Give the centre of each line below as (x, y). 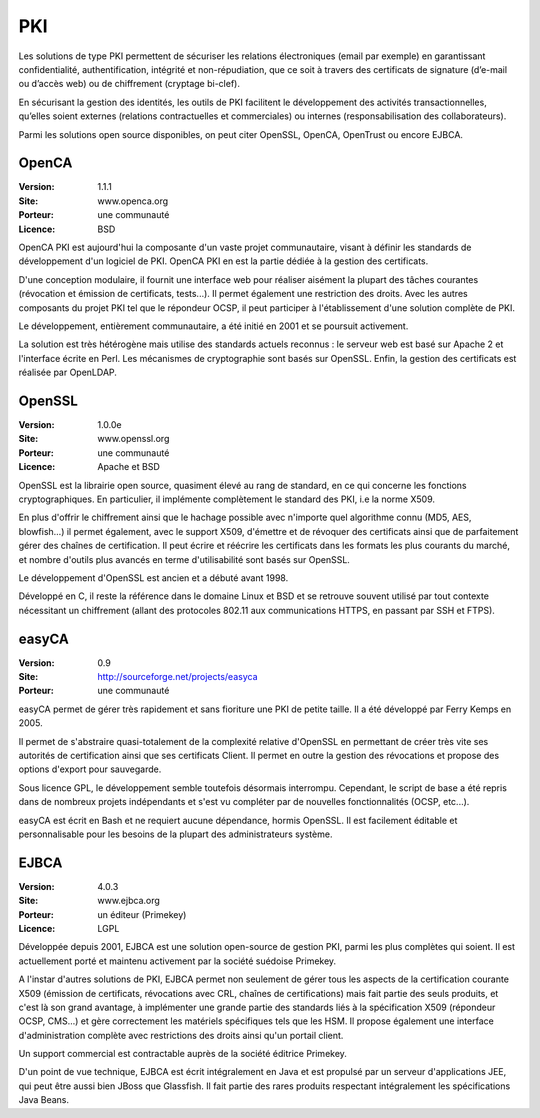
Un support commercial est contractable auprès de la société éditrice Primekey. (182, 1054)
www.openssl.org (133, 439)
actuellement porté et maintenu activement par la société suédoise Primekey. (177, 961)
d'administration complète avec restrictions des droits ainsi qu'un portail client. (181, 1035)
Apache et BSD (128, 467)
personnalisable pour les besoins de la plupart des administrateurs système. (175, 834)
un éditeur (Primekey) (142, 914)
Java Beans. (44, 1100)
